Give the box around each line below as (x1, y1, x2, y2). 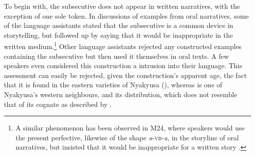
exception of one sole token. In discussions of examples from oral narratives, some (4, 10, 249, 21)
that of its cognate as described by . (4, 99, 112, 109)
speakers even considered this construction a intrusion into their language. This (4, 60, 242, 71)
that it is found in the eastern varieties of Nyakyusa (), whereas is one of (4, 79, 223, 90)
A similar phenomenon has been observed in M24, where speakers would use (15, 123, 245, 133)
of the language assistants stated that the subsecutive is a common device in (4, 20, 233, 30)
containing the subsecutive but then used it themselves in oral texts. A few (4, 51, 229, 61)
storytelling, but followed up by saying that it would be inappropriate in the (4, 29, 233, 40)
